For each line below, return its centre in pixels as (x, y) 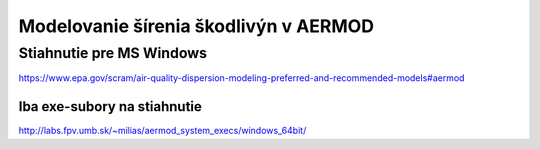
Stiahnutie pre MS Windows (113, 53)
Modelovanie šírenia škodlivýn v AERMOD (196, 26)
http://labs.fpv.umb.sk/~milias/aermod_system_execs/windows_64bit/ (162, 131)
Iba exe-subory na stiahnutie (110, 106)
